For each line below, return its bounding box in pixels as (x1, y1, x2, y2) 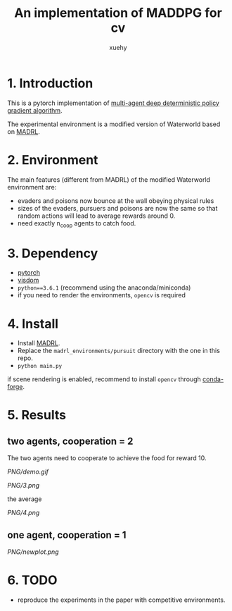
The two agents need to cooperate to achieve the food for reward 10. (7, 454, 207, 462)
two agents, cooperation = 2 (7, 435, 134, 447)
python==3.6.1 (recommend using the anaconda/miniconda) (17, 283, 191, 292)
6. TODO (7, 572, 58, 588)
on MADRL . (7, 127, 40, 135)
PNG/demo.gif (7, 467, 49, 476)
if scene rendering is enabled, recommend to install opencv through (7, 375, 202, 383)
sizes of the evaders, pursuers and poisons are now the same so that (17, 204, 218, 212)
